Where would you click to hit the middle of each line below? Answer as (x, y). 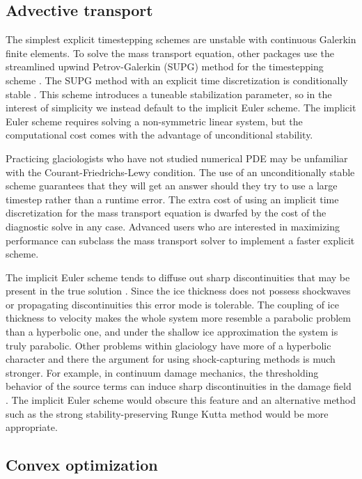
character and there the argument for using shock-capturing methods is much (171, 359)
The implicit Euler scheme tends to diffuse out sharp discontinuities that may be (178, 277)
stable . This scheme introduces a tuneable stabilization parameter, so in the (169, 94)
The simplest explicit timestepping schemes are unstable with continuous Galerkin (181, 39)
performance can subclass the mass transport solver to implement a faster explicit (180, 240)
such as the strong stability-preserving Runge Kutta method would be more (167, 413)
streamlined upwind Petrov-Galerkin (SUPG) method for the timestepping (165, 66)
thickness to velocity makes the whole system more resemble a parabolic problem (178, 318)
